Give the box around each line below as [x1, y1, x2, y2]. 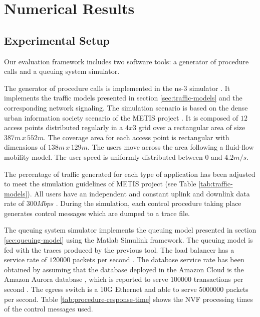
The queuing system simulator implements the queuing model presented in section [4, 225, 256, 235]
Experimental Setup [4, 32, 110, 48]
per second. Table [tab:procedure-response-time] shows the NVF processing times [4, 293, 253, 304]
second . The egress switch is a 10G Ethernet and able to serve [4, 284, 197, 294]
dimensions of [4, 142, 46, 152]
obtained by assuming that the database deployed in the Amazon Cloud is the [4, 264, 244, 274]
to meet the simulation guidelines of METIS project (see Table [4, 178, 196, 189]
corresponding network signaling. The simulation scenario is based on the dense [4, 102, 248, 113]
